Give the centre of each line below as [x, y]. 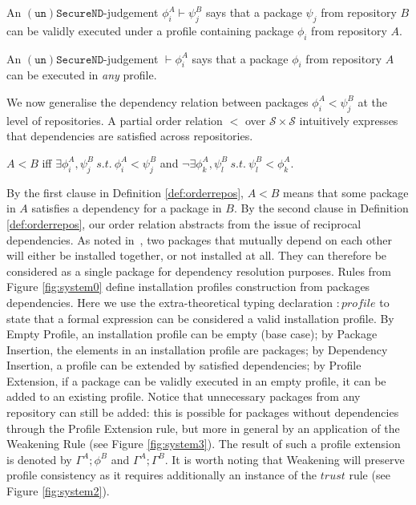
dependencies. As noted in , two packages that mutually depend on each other [199, 239]
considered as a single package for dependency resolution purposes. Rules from [199, 271]
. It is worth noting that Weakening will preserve [285, 459]
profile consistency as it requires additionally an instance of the [162, 475]
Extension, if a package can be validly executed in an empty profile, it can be [196, 380]
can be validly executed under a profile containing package [150, 30]
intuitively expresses [349, 120]
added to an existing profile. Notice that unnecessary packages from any [184, 396]
